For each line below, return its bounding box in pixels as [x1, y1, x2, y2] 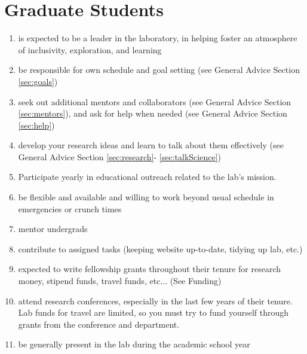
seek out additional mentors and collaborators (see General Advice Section [18, 95, 291, 108]
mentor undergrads [18, 222, 88, 235]
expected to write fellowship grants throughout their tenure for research [18, 263, 281, 275]
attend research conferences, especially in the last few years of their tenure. [18, 294, 293, 307]
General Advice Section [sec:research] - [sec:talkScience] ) [18, 150, 221, 163]
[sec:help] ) [18, 118, 55, 131]
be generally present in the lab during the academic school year [18, 338, 250, 350]
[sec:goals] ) [18, 75, 58, 87]
